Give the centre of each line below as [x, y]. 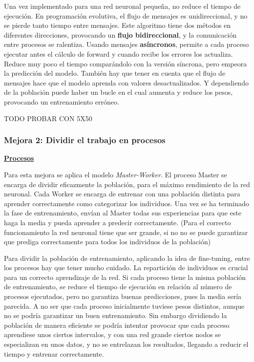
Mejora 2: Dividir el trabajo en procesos [85, 140]
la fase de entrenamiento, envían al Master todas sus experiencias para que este [123, 213]
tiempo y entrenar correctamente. [54, 353]
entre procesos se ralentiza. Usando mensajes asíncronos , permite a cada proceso [127, 44]
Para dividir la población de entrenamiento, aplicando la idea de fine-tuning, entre [127, 258]
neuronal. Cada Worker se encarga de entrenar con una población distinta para [122, 194]
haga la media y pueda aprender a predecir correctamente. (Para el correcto [117, 222]
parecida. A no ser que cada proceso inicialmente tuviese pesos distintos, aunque [124, 306]
